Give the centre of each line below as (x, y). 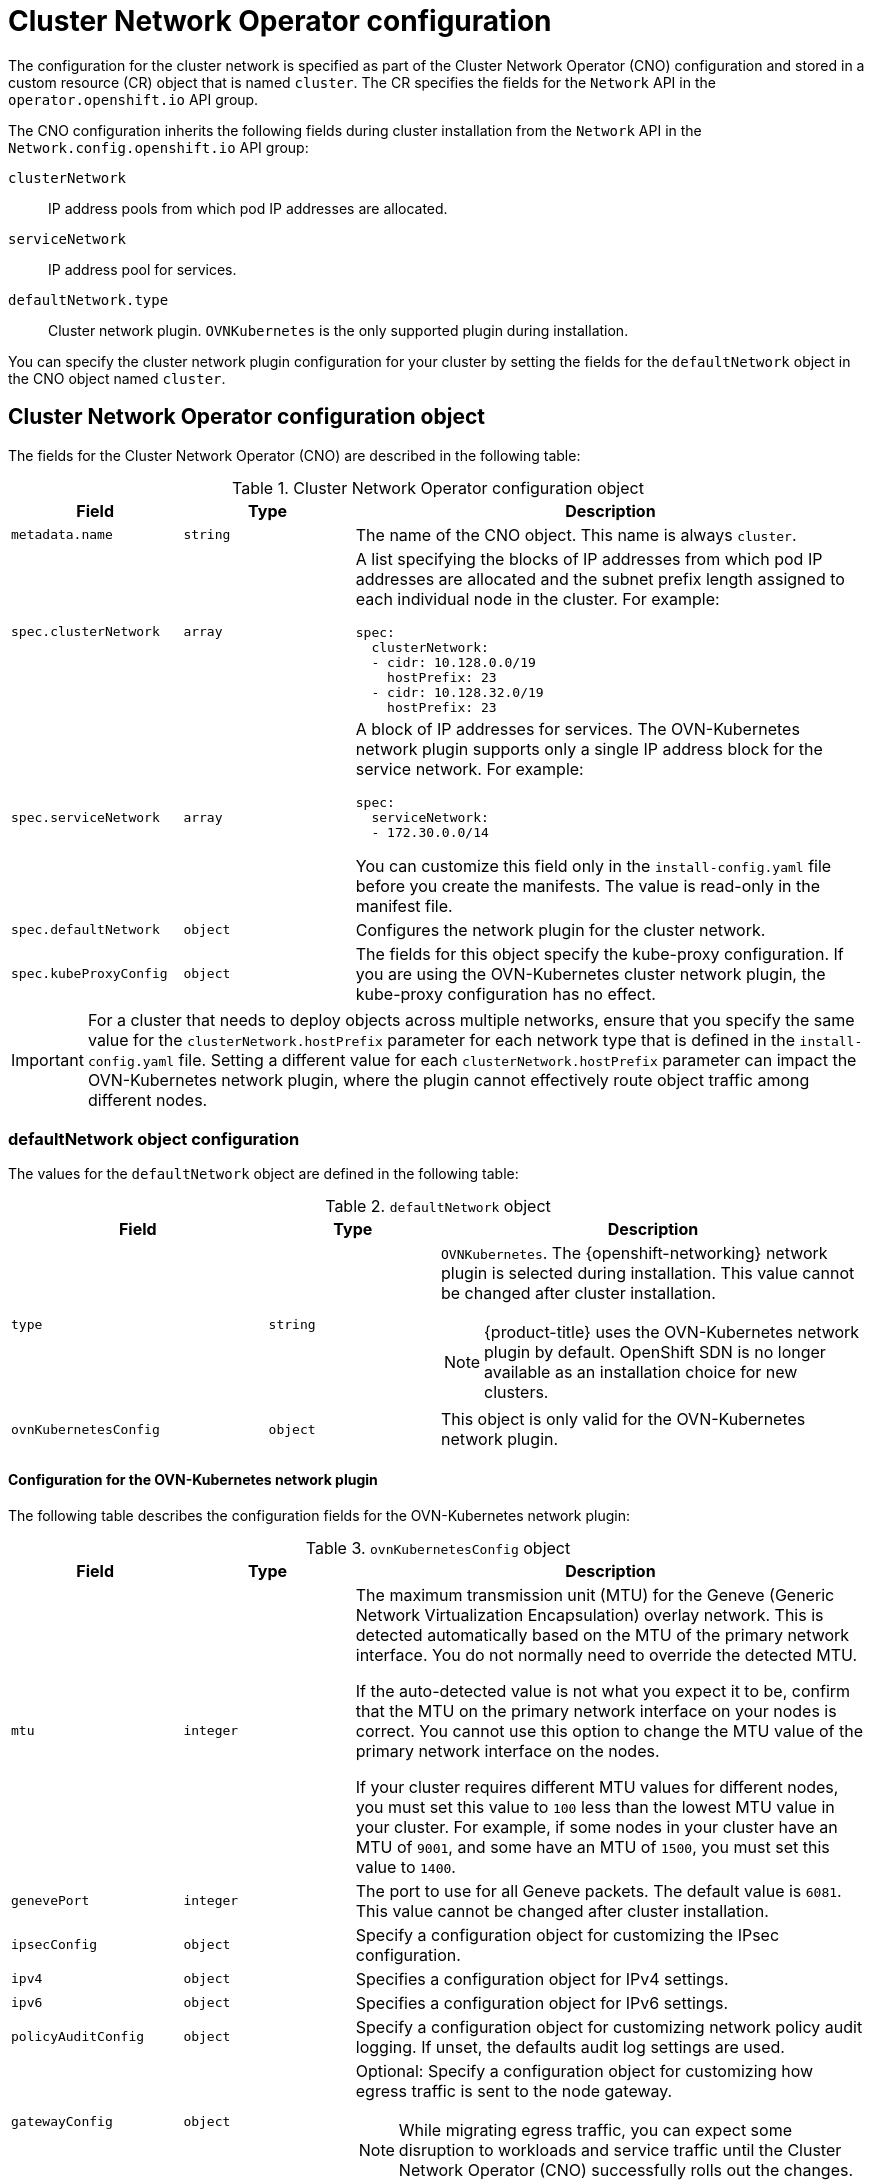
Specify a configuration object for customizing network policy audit (609, 2026)
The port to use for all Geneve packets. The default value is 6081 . (598, 1890)
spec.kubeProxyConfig (89, 974)
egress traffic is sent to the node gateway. (514, 2090)
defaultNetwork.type (88, 299)
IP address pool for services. (142, 269)
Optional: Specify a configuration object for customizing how (584, 2070)
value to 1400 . (405, 1866)
